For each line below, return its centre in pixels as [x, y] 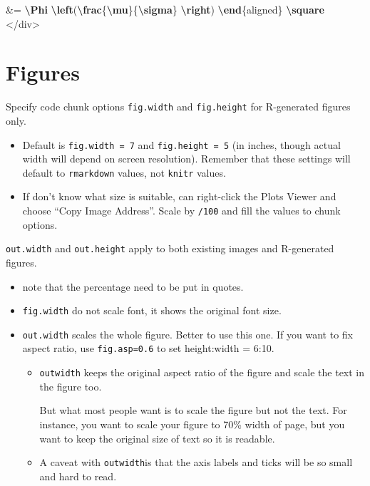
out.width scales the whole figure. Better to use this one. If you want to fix [187, 334]
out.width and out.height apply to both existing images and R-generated [170, 248]
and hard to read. [78, 476]
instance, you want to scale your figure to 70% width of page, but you [192, 424]
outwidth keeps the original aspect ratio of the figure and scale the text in [202, 372]
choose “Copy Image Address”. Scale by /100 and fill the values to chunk [181, 211]
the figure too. [71, 386]
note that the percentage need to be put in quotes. [133, 286]
